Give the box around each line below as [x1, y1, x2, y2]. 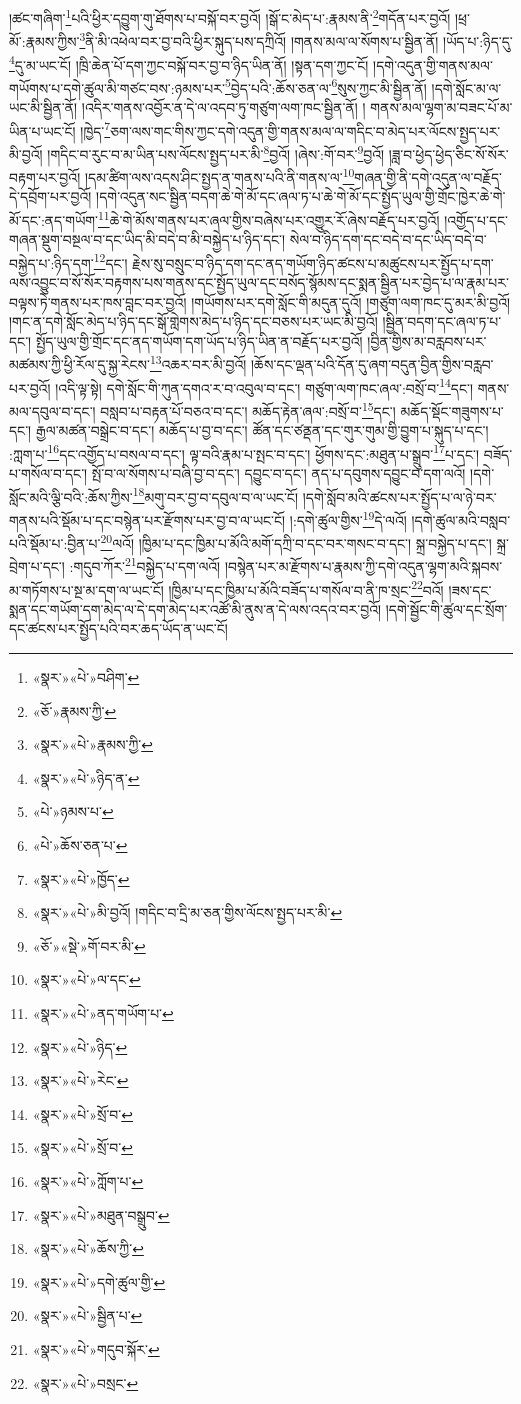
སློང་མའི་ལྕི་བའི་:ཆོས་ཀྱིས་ [9, 486, 133, 507]
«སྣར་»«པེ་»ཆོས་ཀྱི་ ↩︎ [32, 1238, 144, 1259]
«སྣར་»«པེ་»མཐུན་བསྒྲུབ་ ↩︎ [32, 1204, 170, 1225]
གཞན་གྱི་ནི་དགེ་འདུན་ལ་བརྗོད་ [354, 166, 503, 187]
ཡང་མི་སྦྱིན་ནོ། [9, 97, 78, 117]
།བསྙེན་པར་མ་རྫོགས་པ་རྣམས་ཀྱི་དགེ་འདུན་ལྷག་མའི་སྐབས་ [224, 556, 503, 576]
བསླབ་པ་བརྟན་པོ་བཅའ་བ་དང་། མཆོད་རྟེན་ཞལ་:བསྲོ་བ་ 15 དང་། [100, 397, 396, 421]
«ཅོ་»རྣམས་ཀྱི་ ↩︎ [32, 700, 117, 721]
